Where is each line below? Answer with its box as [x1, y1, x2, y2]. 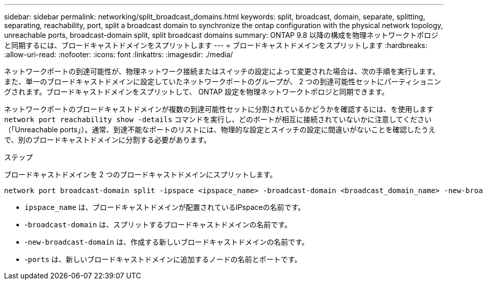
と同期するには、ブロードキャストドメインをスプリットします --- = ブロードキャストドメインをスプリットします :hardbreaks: [4, 41, 427, 50]
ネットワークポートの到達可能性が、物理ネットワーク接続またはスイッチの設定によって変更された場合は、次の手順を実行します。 [4, 67, 440, 76]
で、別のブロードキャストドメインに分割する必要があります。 [4, 135, 211, 144]
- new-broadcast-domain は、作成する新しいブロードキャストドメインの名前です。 [25, 238, 309, 246]
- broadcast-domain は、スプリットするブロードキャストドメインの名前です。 [25, 220, 292, 229]
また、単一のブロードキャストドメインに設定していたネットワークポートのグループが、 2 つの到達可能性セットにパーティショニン [4, 77, 442, 86]
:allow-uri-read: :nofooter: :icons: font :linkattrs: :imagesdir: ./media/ [4, 50, 233, 59]
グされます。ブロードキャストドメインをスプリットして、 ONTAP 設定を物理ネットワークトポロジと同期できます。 [4, 87, 389, 96]
